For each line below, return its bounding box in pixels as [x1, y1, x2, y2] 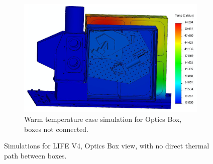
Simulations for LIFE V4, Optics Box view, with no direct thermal [4, 140, 209, 151]
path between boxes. [4, 150, 67, 160]
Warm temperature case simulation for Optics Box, [24, 114, 182, 124]
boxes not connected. [24, 123, 89, 134]
